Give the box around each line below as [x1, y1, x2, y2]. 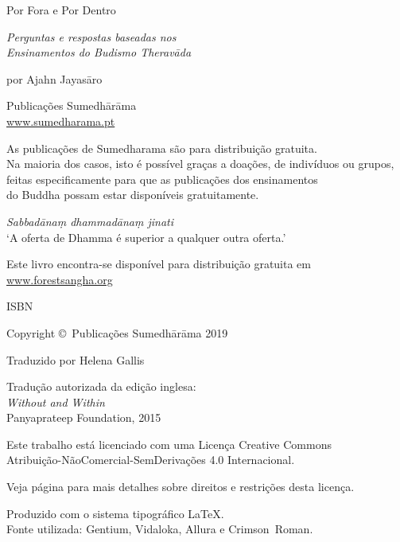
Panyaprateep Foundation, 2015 [6, 409, 161, 426]
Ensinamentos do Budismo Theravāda [6, 44, 192, 60]
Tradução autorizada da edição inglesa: [6, 378, 196, 395]
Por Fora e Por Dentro [6, 2, 116, 18]
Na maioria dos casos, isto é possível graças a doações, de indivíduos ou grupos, [6, 155, 394, 172]
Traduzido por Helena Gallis [6, 351, 145, 368]
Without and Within [6, 393, 105, 410]
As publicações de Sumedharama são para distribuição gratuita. [6, 139, 317, 156]
